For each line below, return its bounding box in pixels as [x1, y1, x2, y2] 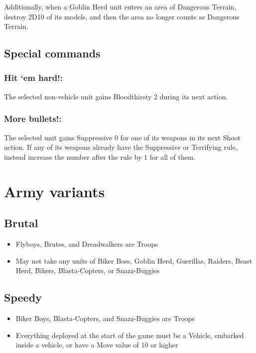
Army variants [4, 181, 105, 201]
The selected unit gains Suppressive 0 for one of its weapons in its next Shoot [4, 132, 241, 142]
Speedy [4, 290, 42, 305]
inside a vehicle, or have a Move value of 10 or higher [15, 340, 178, 350]
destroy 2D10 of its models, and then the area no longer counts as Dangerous [4, 11, 240, 21]
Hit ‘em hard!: [4, 71, 63, 84]
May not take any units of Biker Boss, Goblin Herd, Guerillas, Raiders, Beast [15, 255, 253, 266]
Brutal [4, 215, 38, 231]
